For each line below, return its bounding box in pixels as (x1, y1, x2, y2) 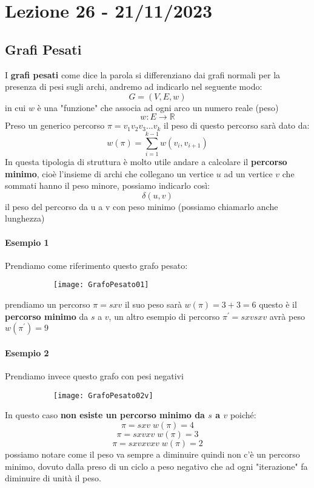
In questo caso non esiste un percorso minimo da (5, 408, 205, 421)
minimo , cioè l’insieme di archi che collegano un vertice (5, 167, 214, 180)
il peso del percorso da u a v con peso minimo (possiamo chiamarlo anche (5, 200, 278, 212)
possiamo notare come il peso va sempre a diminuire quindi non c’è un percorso (5, 447, 300, 460)
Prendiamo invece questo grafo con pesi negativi (5, 370, 184, 382)
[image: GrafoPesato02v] (53, 391, 153, 400)
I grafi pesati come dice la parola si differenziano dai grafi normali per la (5, 68, 281, 81)
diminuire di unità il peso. (5, 472, 101, 484)
